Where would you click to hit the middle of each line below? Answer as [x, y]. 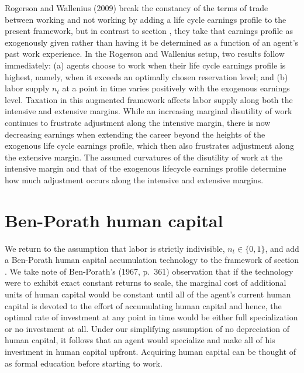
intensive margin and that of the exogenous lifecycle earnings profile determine [146, 168]
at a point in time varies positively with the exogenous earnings [176, 88]
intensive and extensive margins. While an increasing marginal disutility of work [148, 111]
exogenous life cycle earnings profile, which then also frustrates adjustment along [149, 146]
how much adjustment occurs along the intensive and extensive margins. [134, 179]
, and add [282, 248]
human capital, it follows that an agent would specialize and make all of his [140, 340]
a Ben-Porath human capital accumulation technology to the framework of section [152, 260]
